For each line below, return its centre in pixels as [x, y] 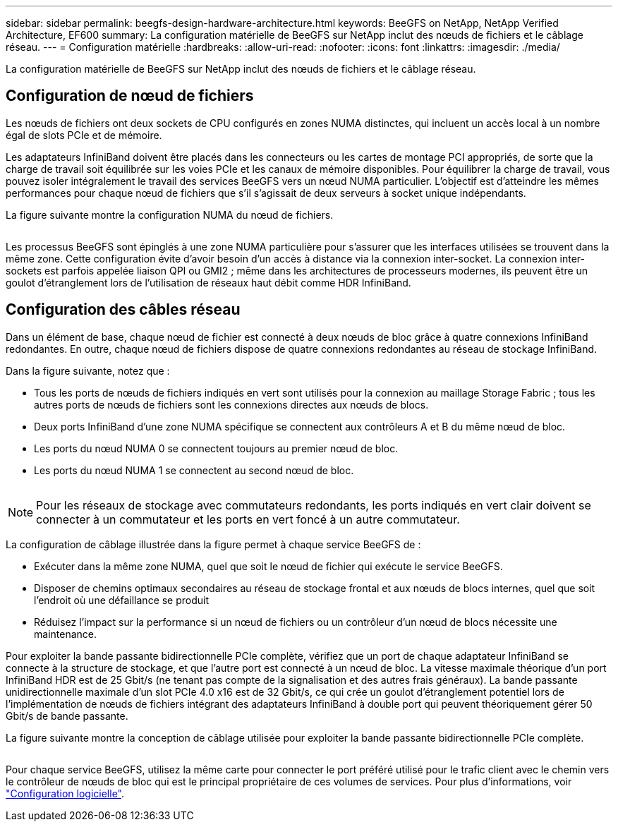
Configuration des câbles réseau [123, 310]
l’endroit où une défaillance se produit [122, 600]
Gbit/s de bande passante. [67, 716]
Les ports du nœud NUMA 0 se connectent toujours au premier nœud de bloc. [216, 448]
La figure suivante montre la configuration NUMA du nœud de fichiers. [170, 215]
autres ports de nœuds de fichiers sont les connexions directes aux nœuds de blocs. [231, 404]
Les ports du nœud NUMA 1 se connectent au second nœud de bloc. [194, 470]
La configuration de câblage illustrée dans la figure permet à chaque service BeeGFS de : [213, 544]
